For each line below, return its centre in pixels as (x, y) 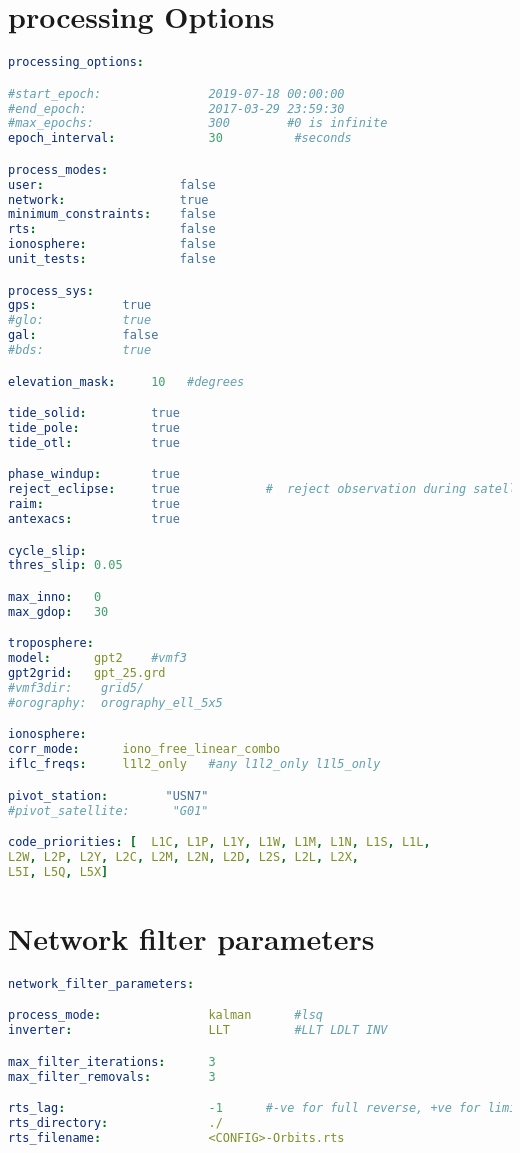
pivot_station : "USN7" (108, 795)
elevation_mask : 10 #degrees (126, 381)
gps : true (80, 305)
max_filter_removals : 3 (112, 1076)
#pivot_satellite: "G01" (108, 810)
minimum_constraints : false (112, 214)
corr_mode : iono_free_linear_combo (144, 749)
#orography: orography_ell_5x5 (115, 702)
